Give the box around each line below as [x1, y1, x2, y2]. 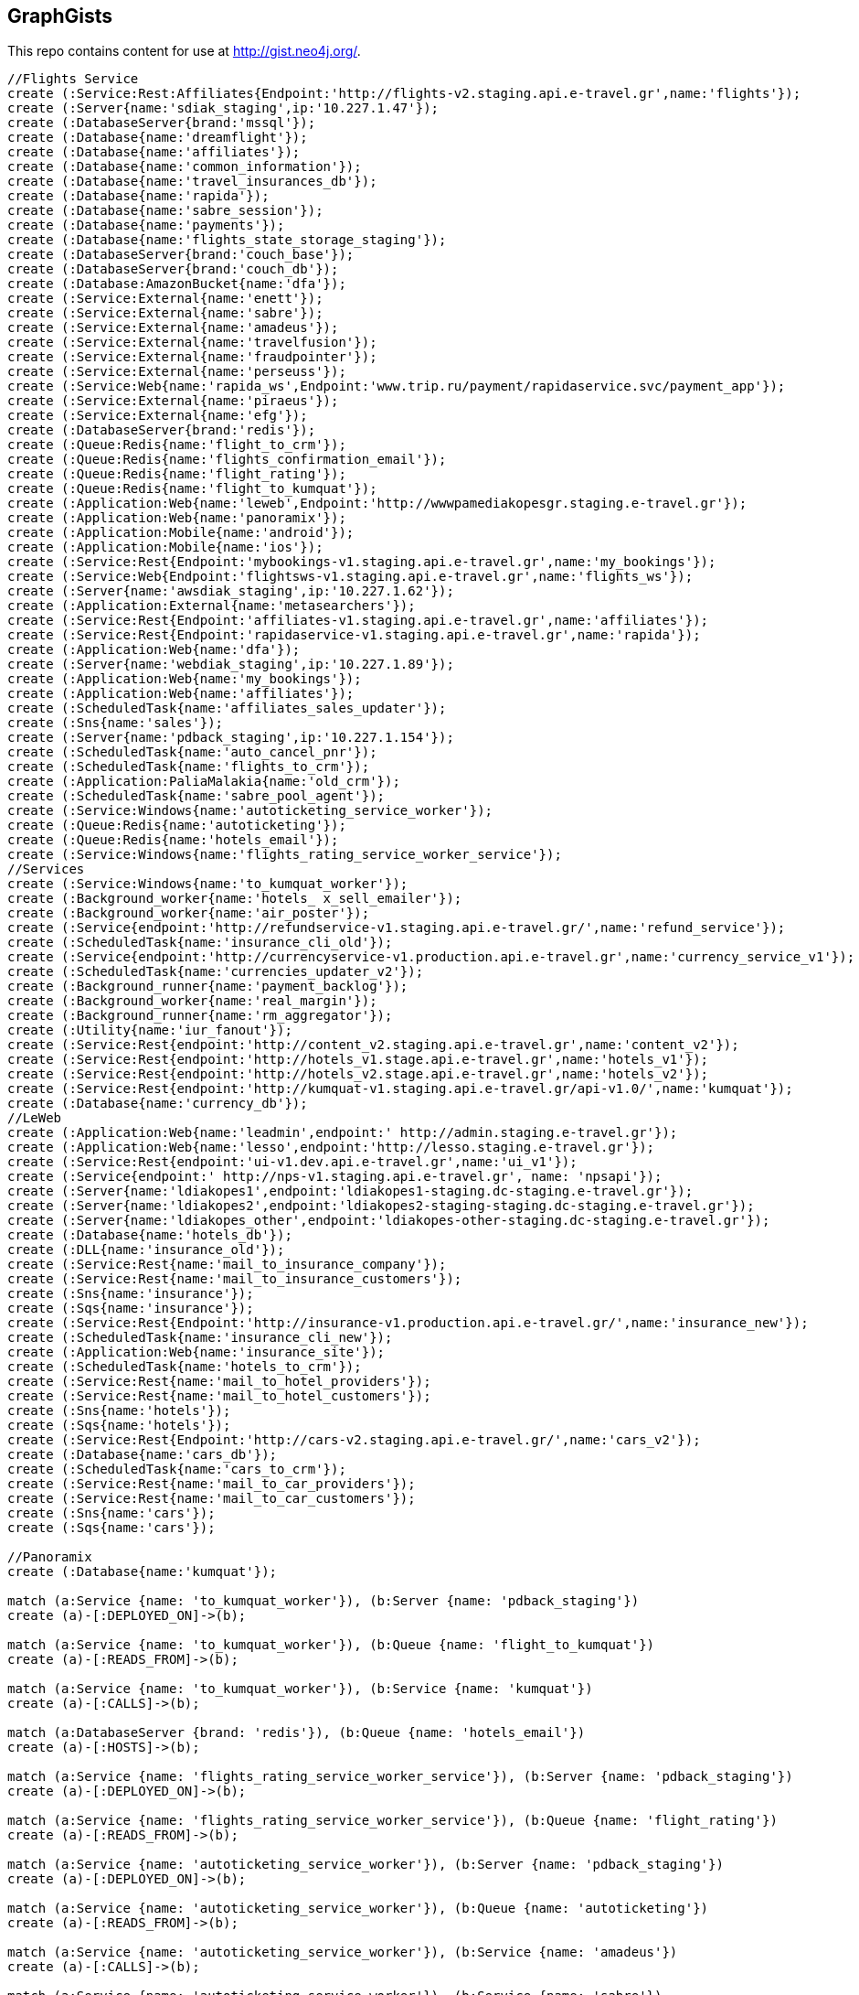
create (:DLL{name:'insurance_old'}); [7, 1242, 285, 1258]
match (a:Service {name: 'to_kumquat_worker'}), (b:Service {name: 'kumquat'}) [7, 1681, 593, 1697]
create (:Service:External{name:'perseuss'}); [7, 364, 346, 380]
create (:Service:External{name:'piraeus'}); [7, 393, 339, 409]
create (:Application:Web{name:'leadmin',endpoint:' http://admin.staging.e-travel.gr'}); [7, 1125, 678, 1141]
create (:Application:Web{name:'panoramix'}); [7, 510, 346, 526]
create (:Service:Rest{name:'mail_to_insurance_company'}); [7, 1257, 447, 1272]
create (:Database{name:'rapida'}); [7, 188, 270, 204]
